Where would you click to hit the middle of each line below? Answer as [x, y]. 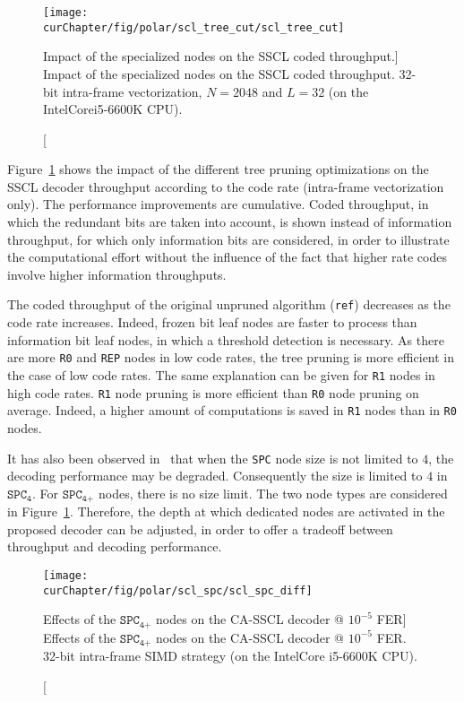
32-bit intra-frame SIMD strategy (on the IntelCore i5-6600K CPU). [230, 656]
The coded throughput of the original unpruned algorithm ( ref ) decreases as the [229, 304]
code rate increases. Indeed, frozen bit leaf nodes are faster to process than [212, 322]
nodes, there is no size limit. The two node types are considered [273, 493]
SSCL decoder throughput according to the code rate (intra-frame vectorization [226, 186]
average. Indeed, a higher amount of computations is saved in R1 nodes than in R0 [232, 410]
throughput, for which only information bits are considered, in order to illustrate [228, 239]
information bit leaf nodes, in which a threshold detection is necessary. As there [226, 339]
